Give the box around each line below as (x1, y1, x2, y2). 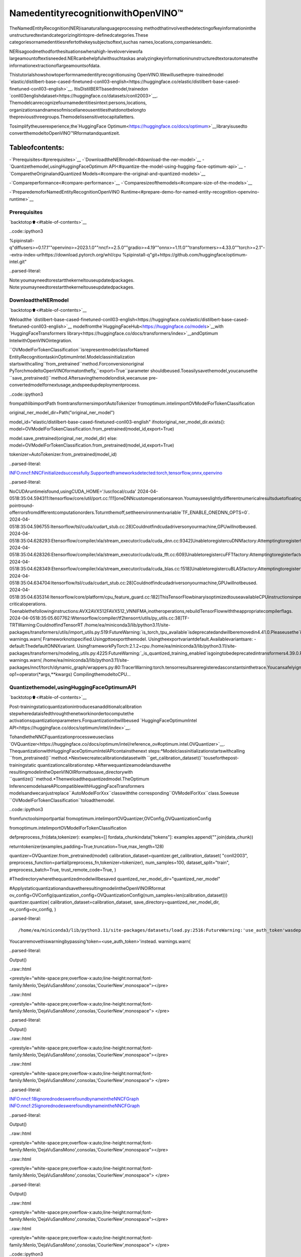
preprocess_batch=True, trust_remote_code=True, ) (9, 866, 116, 872)
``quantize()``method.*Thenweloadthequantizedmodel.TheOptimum (9, 776, 149, 782)
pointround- (9, 502, 35, 508)
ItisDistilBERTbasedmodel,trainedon (74, 85, 148, 92)
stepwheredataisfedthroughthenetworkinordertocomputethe (9, 710, 134, 716)
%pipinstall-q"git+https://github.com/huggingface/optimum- (122, 251, 248, 257)
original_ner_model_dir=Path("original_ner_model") (9, 410, 115, 416)
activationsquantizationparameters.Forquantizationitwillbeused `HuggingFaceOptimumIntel (9, 717, 197, 724)
